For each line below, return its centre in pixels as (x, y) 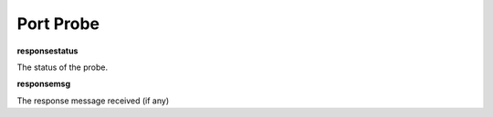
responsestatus (47, 51)
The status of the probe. (63, 67)
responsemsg (44, 84)
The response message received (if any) (93, 101)
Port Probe (58, 24)
